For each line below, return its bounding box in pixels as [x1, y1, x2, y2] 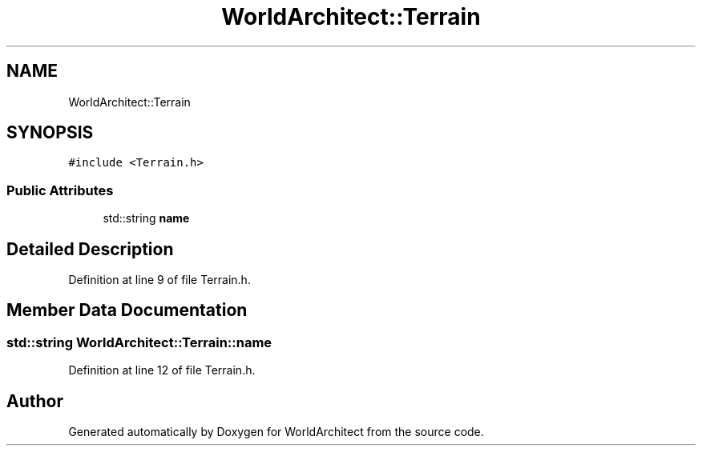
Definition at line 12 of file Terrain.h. [68, 363, 256, 378]
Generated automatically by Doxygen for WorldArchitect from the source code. [68, 425, 484, 439]
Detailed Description [6, 238, 174, 259]
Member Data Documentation [6, 300, 248, 321]
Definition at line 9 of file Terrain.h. [68, 273, 251, 287]
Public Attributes [6, 182, 114, 198]
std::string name [103, 211, 190, 226]
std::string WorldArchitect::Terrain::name [6, 334, 272, 350]
